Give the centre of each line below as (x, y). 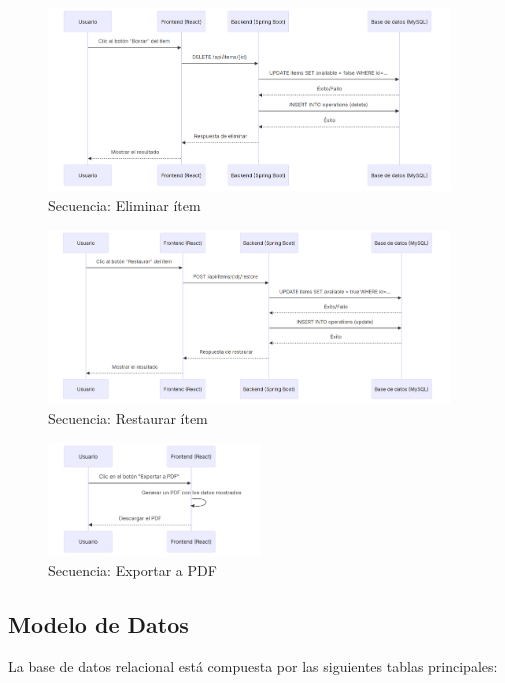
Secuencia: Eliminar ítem (124, 205)
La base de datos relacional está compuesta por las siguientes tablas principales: (253, 666)
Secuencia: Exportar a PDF (132, 570)
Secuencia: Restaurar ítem (128, 418)
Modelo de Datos (98, 624)
